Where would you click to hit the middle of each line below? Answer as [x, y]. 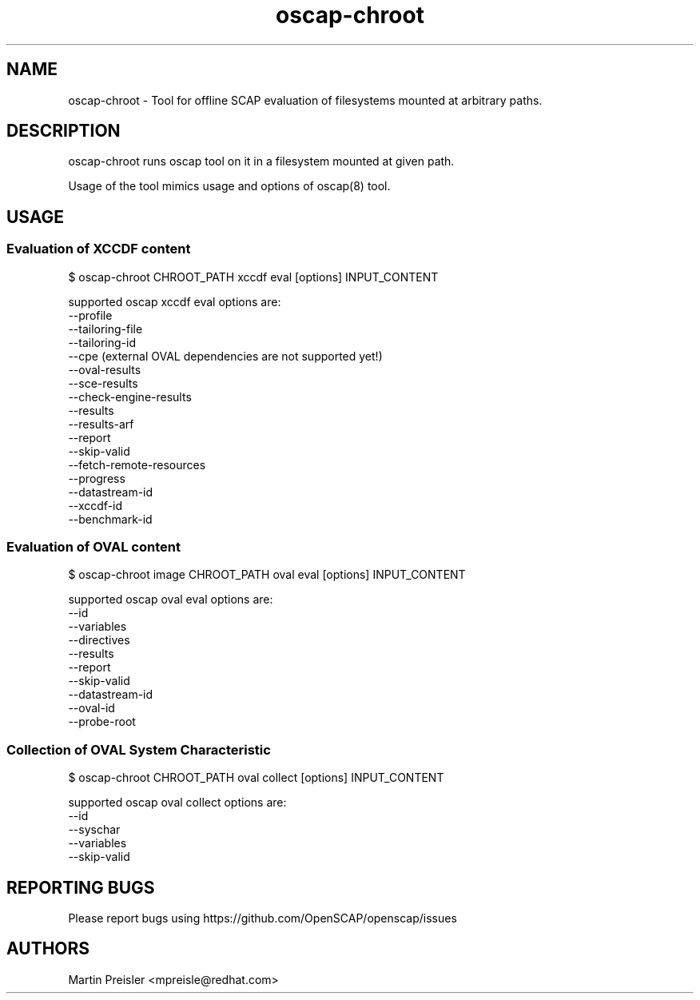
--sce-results [103, 383]
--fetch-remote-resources [137, 464]
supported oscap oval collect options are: [177, 803]
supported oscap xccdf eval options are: [175, 301]
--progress [97, 478]
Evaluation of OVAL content [93, 547]
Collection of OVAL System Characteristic [139, 749]
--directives [99, 640]
